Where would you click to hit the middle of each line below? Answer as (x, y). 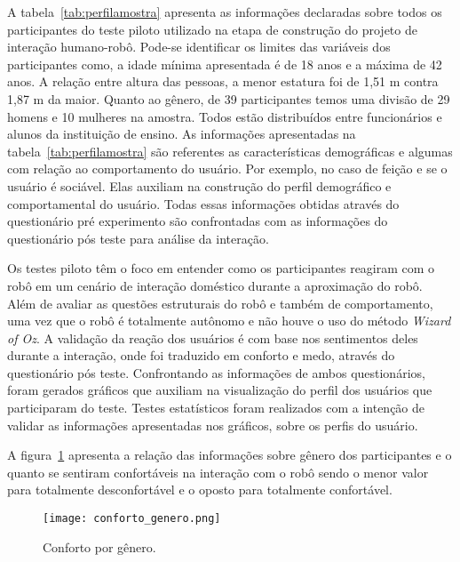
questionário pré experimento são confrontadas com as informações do (198, 221)
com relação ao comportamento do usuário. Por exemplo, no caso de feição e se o (227, 169)
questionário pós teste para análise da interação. (138, 238)
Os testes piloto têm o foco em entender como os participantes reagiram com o (221, 268)
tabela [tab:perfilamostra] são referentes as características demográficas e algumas (230, 151)
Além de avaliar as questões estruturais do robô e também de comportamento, (220, 303)
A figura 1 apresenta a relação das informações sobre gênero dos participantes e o (230, 455)
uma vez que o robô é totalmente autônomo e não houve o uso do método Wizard (229, 321)
